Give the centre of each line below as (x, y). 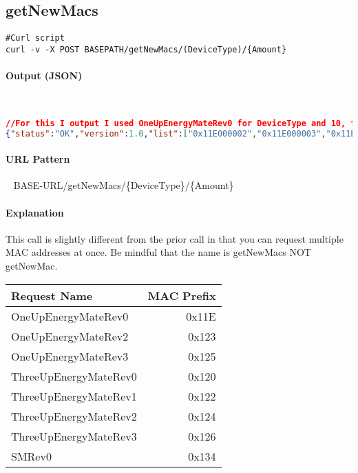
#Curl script (35, 38)
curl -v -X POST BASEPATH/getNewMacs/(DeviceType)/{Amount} (146, 49)
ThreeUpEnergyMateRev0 (74, 376)
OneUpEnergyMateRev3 (70, 356)
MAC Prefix (182, 295)
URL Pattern (38, 159)
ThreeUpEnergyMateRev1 (74, 396)
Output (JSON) (44, 76)
